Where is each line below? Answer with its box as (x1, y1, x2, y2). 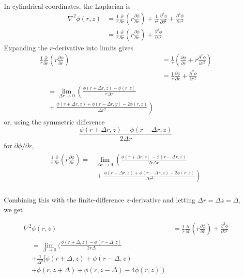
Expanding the (4, 42, 48, 52)
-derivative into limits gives (53, 42, 133, 52)
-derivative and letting (129, 194, 196, 204)
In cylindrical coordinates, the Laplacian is (4, 1, 131, 11)
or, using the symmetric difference (4, 116, 105, 126)
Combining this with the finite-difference (4, 194, 124, 204)
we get (4, 204, 23, 214)
